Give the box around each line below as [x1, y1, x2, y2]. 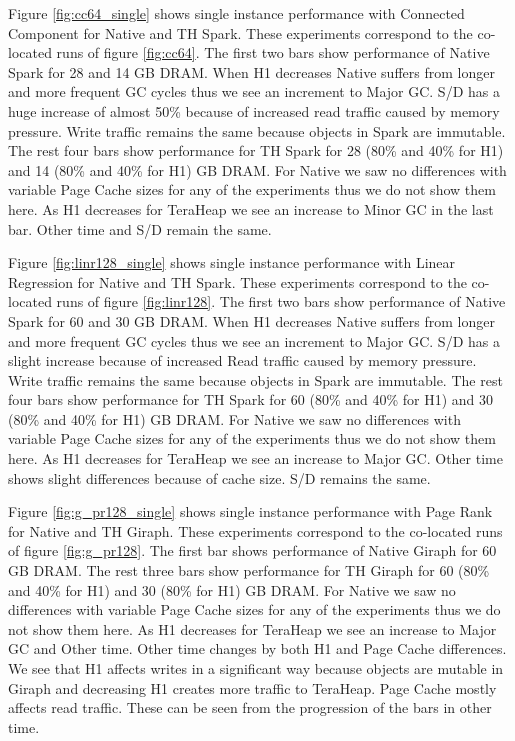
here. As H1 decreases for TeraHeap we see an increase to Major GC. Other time [8, 448, 503, 469]
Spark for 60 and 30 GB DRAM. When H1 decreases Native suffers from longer [8, 310, 495, 331]
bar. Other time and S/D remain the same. [8, 218, 272, 239]
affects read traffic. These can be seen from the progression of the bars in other [8, 697, 492, 718]
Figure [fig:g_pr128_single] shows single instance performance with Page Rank [8, 501, 493, 522]
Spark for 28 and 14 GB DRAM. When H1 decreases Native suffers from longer [8, 61, 495, 82]
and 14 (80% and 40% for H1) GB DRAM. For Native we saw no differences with [8, 159, 507, 180]
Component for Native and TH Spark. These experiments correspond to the [8, 22, 473, 43]
